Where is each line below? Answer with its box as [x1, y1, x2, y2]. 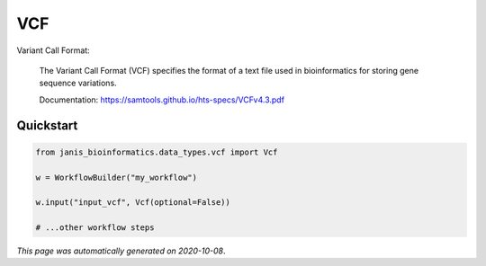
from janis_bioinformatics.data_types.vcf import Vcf [35, 146, 278, 157]
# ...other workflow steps [35, 223, 155, 233]
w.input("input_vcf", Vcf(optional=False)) [35, 198, 231, 208]
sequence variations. [39, 77, 117, 89]
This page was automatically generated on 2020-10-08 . [16, 245, 226, 256]
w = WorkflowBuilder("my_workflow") [35, 172, 198, 182]
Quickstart [16, 118, 78, 133]
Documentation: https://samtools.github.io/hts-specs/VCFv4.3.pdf [39, 94, 285, 105]
